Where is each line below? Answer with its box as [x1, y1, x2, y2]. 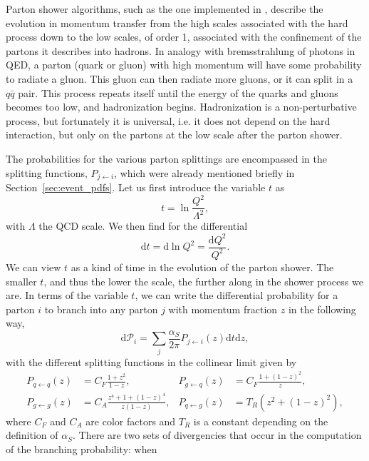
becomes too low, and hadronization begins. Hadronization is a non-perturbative [6, 99, 357, 114]
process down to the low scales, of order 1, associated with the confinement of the [6, 29, 362, 44]
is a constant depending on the [193, 413, 328, 428]
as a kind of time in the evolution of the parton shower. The [71, 259, 334, 274]
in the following [288, 301, 356, 316]
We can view [6, 259, 61, 274]
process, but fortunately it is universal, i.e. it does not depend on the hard [6, 113, 331, 128]
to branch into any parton [44, 301, 158, 316]
